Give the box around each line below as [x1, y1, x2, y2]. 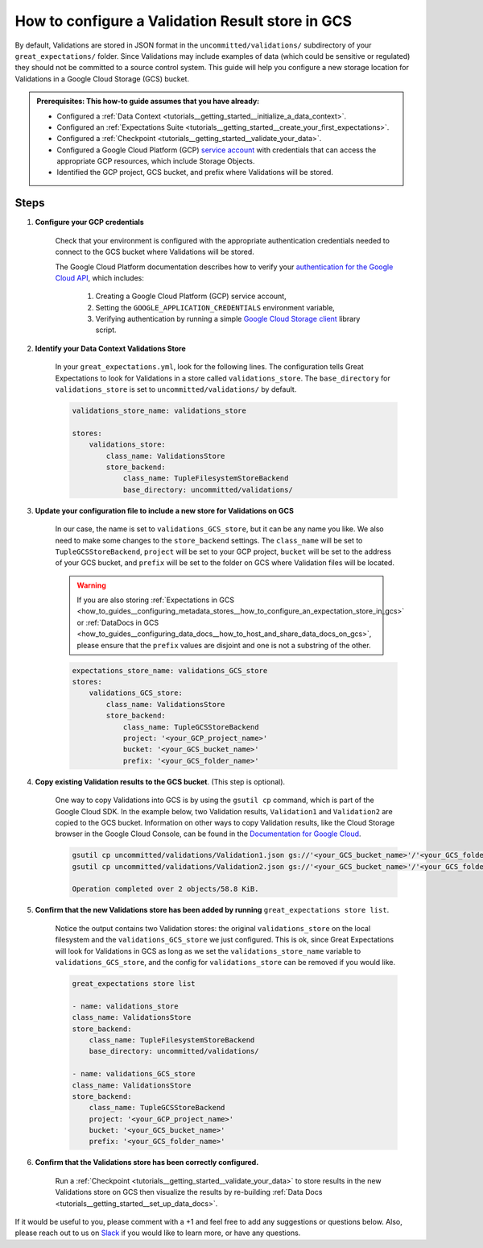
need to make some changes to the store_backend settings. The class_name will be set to [55, 535, 363, 545]
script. [95, 325, 117, 335]
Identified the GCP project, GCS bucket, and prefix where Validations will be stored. [56, 168, 333, 177]
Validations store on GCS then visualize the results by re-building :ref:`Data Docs [55, 1188, 323, 1197]
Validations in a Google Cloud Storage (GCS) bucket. [14, 73, 189, 84]
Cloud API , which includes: [55, 272, 144, 282]
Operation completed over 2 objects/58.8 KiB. [72, 884, 259, 894]
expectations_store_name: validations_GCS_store [72, 666, 268, 675]
